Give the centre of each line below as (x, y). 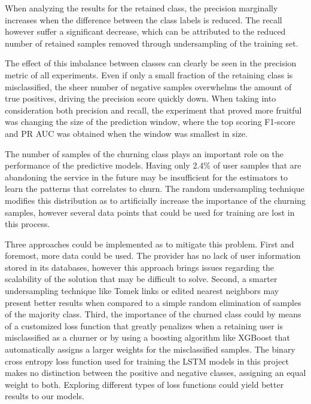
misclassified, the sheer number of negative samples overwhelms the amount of (148, 86)
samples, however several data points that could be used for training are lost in (150, 212)
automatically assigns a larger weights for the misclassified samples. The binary (150, 349)
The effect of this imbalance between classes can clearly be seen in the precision (151, 63)
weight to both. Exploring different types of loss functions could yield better (144, 384)
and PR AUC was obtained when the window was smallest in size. (126, 133)
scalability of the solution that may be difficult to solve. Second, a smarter (141, 279)
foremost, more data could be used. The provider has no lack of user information (153, 255)
